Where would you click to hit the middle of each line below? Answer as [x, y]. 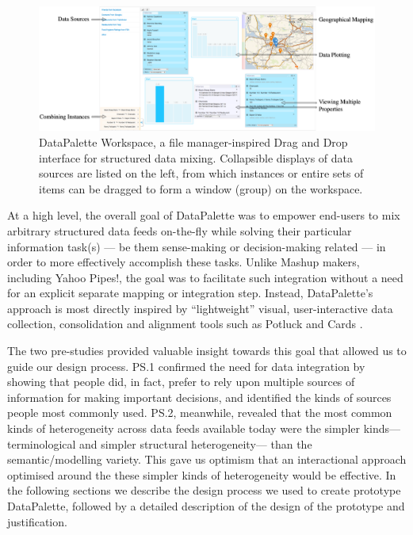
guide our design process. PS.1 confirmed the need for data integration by [186, 366]
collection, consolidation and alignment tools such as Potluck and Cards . [185, 324]
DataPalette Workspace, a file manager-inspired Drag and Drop [193, 141]
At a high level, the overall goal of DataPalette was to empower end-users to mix [204, 215]
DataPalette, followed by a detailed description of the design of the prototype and [206, 506]
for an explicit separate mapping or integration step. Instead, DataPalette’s [190, 293]
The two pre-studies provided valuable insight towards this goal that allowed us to [207, 351]
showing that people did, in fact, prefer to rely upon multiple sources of [181, 382]
